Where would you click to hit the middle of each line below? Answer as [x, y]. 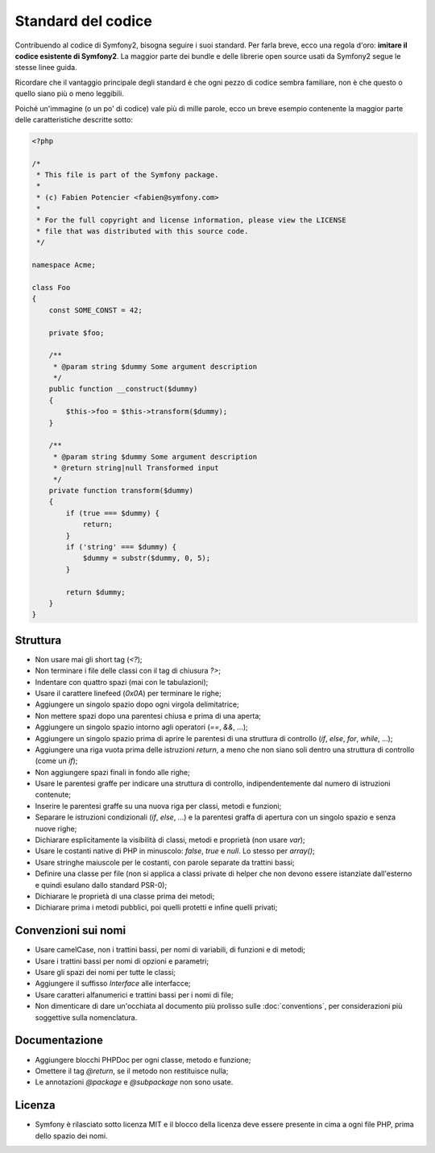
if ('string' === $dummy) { [121, 547]
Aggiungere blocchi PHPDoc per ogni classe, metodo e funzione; [143, 1060]
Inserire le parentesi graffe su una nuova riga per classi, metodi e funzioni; [158, 806]
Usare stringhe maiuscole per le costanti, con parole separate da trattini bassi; [165, 862]
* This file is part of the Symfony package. [128, 175]
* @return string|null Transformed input [136, 468]
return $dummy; [96, 592]
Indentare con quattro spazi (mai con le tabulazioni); [122, 682]
